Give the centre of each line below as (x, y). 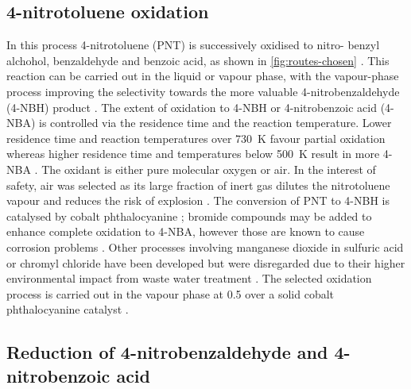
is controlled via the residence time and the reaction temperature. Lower (215, 123)
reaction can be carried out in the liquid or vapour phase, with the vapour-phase (203, 76)
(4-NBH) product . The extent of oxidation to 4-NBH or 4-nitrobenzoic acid (192, 107)
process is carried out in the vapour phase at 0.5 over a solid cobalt (171, 293)
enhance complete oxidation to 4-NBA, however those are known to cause (186, 231)
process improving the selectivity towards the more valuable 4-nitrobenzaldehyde (203, 91)
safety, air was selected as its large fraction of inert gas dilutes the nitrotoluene (198, 185)
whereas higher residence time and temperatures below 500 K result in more (193, 154)
